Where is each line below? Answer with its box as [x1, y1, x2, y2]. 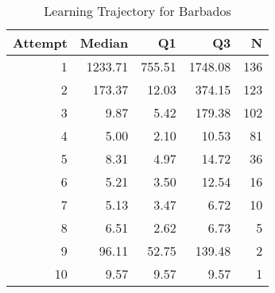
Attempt [13, 33, 68, 52]
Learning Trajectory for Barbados [44, 2, 231, 20]
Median [79, 33, 129, 52]
